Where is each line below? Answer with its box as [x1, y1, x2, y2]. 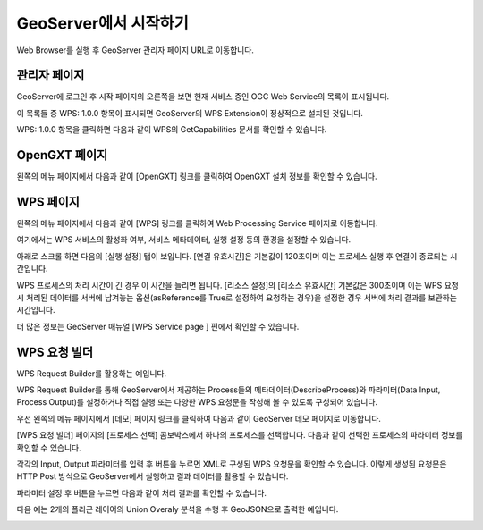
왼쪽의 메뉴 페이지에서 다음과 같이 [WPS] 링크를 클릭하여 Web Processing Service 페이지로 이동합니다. [16, 218, 378, 229]
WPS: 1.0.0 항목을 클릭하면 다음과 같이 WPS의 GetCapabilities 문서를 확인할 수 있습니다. [16, 124, 327, 135]
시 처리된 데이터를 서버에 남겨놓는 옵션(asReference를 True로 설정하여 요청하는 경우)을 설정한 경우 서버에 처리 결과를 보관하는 [16, 292, 458, 303]
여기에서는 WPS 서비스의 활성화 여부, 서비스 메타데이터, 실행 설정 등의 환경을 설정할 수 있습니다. [16, 234, 352, 245]
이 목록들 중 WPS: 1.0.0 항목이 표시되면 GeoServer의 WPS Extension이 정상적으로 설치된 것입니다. [16, 107, 364, 118]
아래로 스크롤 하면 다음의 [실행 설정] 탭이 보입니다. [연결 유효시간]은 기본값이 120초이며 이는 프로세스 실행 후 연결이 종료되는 [16, 250, 449, 261]
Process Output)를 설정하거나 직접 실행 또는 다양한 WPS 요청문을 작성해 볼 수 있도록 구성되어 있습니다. [16, 397, 378, 408]
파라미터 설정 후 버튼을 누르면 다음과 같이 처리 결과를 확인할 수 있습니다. [16, 487, 267, 498]
